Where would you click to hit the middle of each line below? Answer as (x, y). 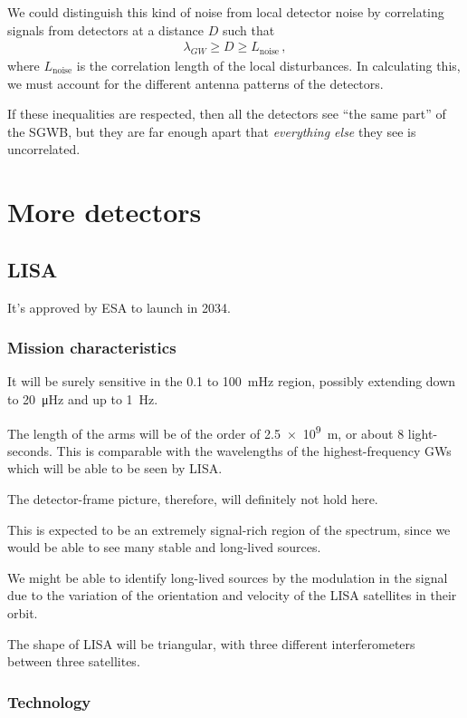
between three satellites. (74, 661)
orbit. (23, 612)
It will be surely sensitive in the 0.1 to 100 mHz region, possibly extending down (232, 381)
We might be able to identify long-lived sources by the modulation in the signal (228, 577)
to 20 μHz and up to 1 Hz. (83, 398)
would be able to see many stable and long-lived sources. (164, 547)
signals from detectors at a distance (105, 29)
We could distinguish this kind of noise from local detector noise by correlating (226, 12)
